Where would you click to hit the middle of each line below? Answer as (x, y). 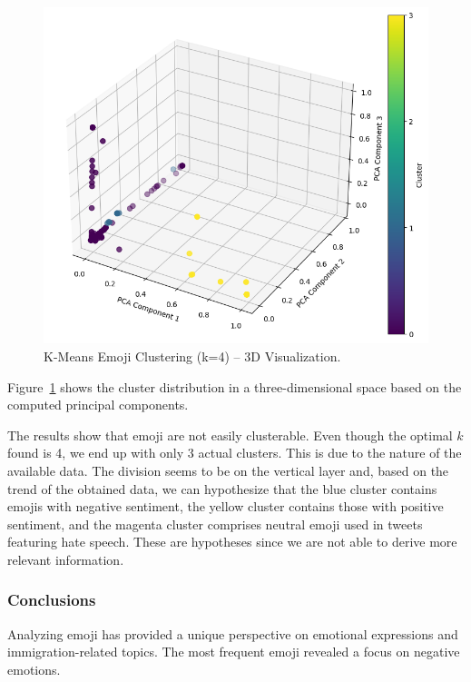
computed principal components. (98, 405)
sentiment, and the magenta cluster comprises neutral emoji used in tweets (215, 524)
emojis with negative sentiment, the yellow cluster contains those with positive (226, 506)
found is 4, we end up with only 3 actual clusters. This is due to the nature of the (235, 453)
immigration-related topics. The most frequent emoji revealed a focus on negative (234, 652)
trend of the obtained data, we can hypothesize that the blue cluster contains (222, 488)
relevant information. (66, 559)
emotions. (34, 669)
